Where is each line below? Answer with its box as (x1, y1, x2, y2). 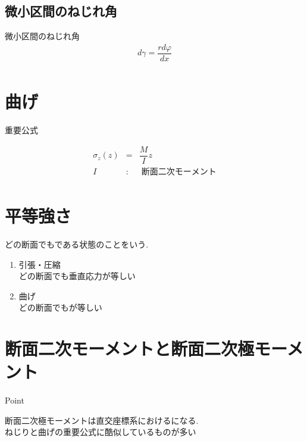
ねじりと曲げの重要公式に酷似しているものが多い (5, 426, 196, 438)
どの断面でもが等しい (18, 301, 102, 314)
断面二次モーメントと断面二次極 (5, 336, 254, 361)
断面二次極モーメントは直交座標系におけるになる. (5, 414, 199, 426)
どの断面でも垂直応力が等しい (18, 270, 136, 282)
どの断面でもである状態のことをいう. (5, 237, 149, 250)
